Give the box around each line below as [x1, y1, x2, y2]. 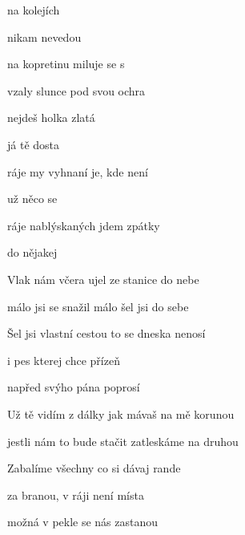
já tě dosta [7, 136, 60, 152]
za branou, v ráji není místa [7, 486, 144, 503]
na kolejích [7, 2, 60, 18]
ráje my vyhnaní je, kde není [7, 163, 148, 180]
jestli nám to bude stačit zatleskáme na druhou [7, 432, 239, 449]
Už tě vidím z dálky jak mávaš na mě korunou [7, 405, 235, 422]
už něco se [7, 190, 58, 207]
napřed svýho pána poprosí [7, 379, 140, 395]
